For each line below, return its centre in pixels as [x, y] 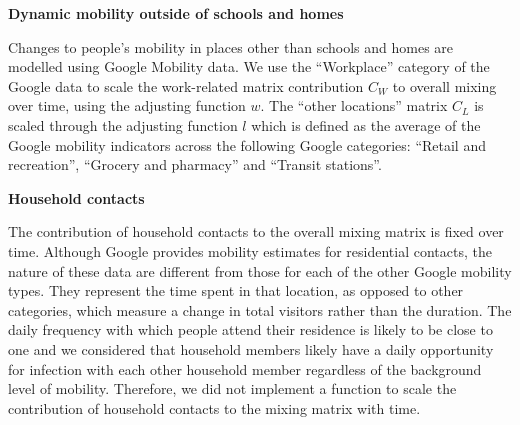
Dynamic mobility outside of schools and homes [176, 13]
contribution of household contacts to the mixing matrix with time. [214, 407]
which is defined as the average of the [366, 124]
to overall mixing [444, 85]
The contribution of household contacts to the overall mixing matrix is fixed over [256, 231]
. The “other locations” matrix [354, 105]
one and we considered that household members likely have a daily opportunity [251, 348]
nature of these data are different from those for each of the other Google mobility [260, 270]
